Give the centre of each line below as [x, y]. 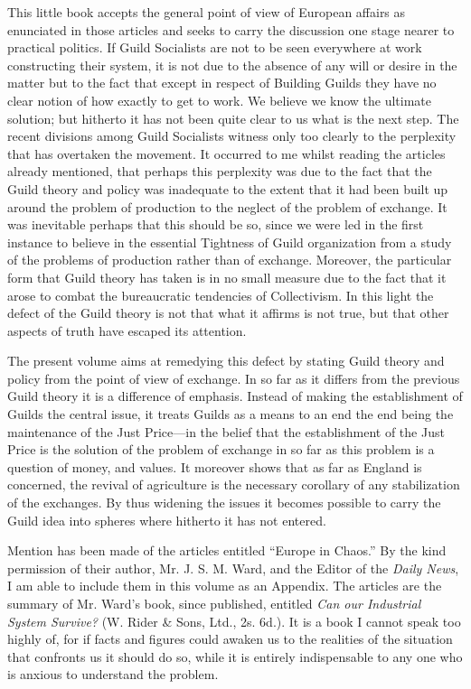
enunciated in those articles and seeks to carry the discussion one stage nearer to [231, 29]
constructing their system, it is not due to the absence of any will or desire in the [232, 65]
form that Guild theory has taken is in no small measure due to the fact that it [227, 277]
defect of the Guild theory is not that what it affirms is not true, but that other [228, 313]
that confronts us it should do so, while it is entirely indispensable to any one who [235, 656]
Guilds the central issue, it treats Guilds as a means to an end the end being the [231, 414]
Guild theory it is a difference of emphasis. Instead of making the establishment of [235, 396]
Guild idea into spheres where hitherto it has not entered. [167, 520]
